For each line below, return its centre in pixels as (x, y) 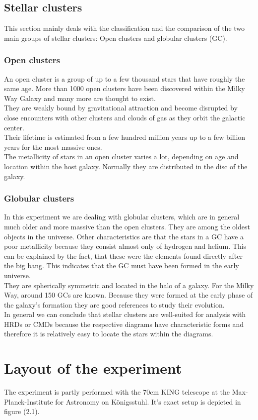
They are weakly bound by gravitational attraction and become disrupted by (121, 108)
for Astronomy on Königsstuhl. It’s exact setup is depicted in (148, 401)
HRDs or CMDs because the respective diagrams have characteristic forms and (124, 324)
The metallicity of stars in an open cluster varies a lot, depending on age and (121, 157)
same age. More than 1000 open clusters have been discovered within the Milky (125, 88)
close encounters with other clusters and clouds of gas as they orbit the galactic (125, 117)
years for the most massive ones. (53, 147)
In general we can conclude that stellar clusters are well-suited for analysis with (125, 314)
